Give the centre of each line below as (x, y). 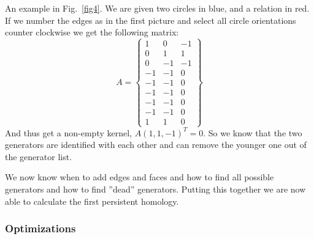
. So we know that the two (253, 132)
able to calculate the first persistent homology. (92, 201)
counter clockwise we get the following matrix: (92, 32)
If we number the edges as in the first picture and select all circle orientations (151, 20)
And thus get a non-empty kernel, (69, 132)
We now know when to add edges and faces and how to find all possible (140, 177)
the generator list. (39, 156)
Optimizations (40, 228)
